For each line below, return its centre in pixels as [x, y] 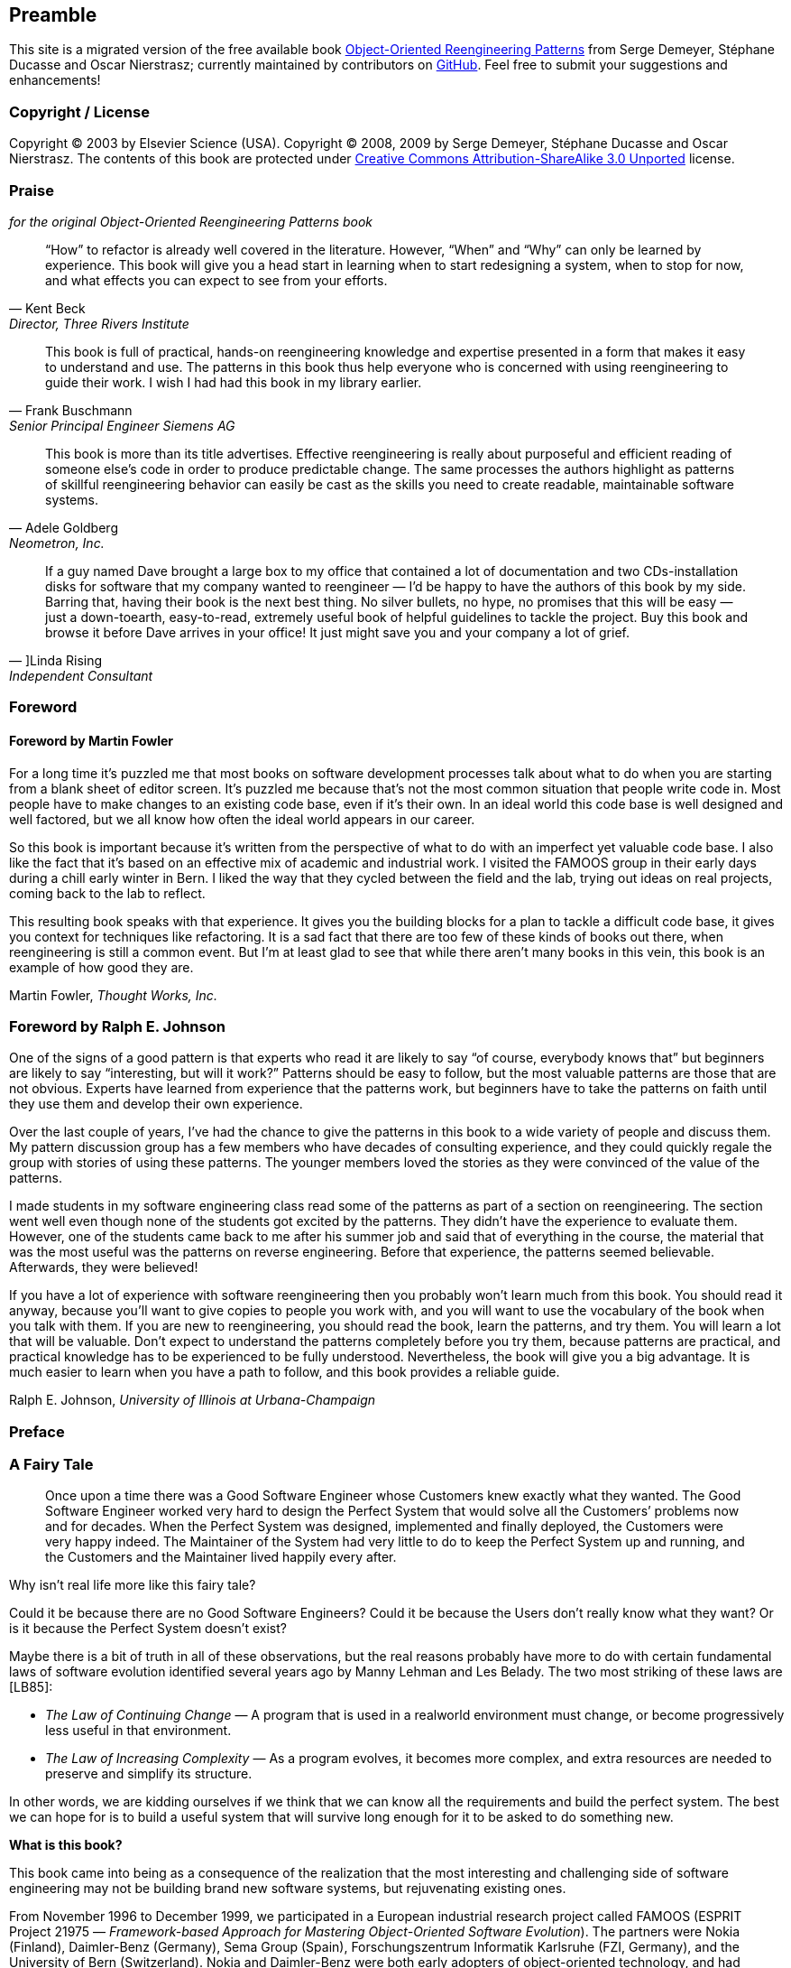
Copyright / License [79, 111]
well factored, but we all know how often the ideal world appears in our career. [242, 819]
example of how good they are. [101, 967]
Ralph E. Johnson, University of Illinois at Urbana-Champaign [193, 1400]
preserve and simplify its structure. [149, 1774]
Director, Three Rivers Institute [99, 323]
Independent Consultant [81, 675]
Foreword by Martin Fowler [92, 740]
